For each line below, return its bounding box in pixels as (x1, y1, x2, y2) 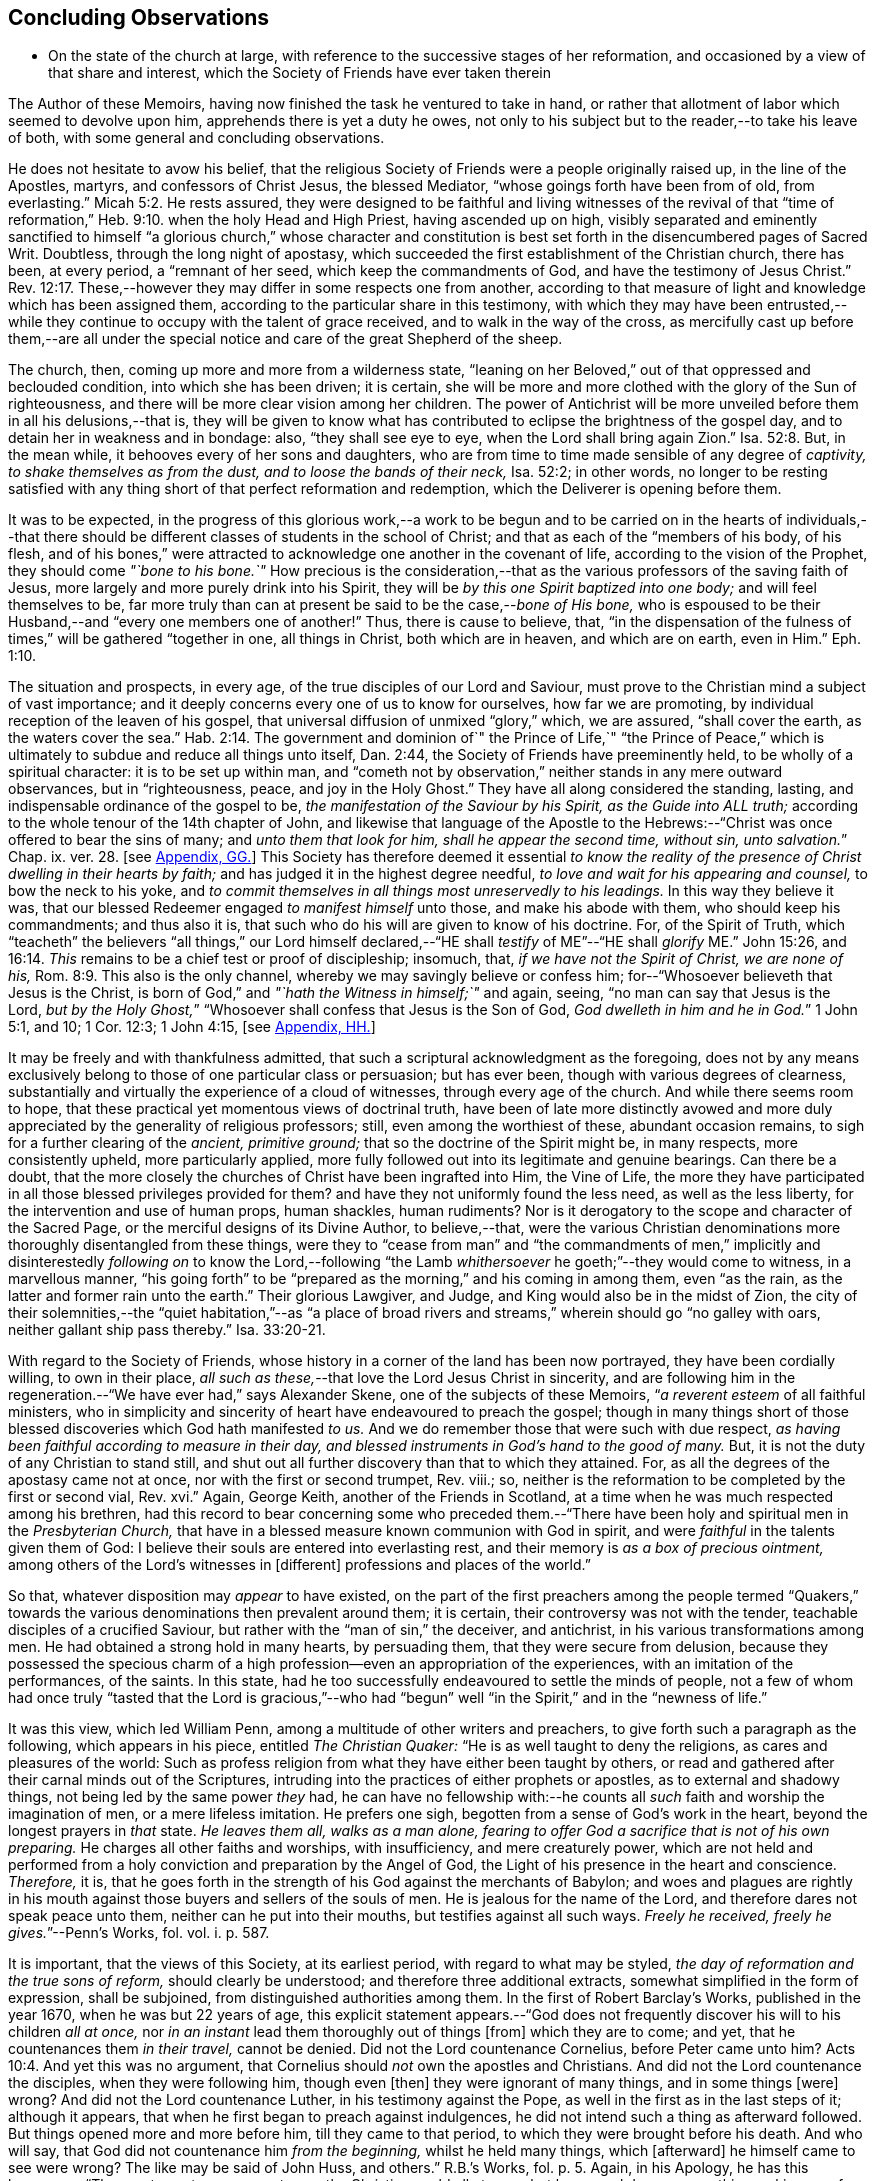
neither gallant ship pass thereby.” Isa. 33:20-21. (8, 1321, 326, 1339)
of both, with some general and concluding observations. (8, 129, 385, 147)
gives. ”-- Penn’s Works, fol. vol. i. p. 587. (8, 1924, 270, 1942)
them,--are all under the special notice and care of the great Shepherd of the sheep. (8, 330, 563, 348)
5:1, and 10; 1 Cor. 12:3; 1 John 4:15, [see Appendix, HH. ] (8, 1018, 376, 1036)
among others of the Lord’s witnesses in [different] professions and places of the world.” (8, 1556, 591, 1574)
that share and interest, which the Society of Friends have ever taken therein (48, 64, 551, 82)
